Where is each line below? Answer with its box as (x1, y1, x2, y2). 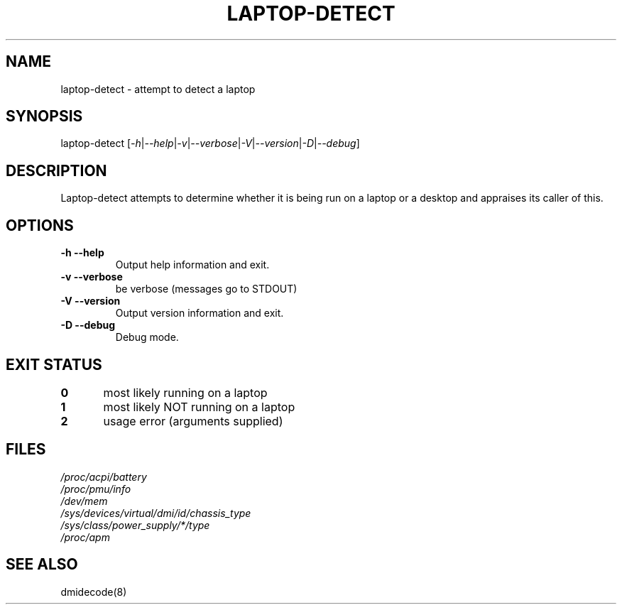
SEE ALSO (6, 555, 78, 574)
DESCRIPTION (6, 161, 107, 180)
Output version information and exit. (115, 307, 284, 320)
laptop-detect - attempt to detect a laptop (60, 82, 256, 95)
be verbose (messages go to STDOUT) (115, 283, 298, 295)
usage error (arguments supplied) (103, 413, 283, 428)
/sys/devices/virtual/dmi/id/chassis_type (60, 506, 251, 519)
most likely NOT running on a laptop (103, 399, 295, 414)
